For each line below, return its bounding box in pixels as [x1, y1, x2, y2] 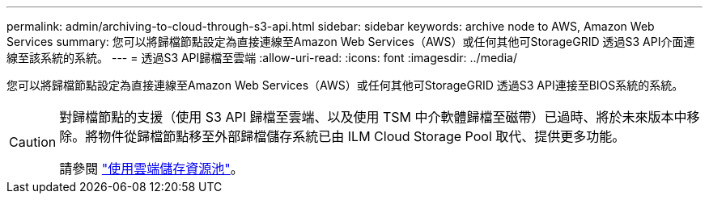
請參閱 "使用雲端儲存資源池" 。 [59, 160, 244, 177]
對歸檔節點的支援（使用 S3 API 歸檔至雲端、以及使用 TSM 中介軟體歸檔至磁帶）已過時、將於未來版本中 [59, 109, 687, 125]
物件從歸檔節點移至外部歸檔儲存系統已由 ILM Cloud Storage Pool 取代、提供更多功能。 [98, 128, 626, 144]
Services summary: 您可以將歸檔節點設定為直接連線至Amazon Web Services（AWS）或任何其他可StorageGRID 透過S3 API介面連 [6, 35, 695, 48]
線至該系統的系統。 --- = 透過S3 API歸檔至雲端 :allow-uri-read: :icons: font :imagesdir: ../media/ [6, 51, 517, 65]
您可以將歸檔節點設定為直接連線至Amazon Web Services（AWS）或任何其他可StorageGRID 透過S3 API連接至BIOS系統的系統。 [6, 78, 684, 92]
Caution [9, 134, 57, 150]
